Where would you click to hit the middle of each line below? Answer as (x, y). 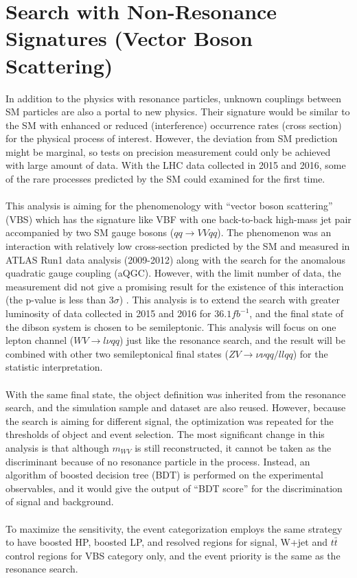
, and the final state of (296, 313)
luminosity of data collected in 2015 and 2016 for (108, 313)
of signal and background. (60, 501)
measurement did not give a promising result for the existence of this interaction (175, 286)
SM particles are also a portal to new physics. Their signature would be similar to (178, 112)
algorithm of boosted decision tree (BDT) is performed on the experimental (164, 475)
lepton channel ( (40, 340)
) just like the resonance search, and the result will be (232, 340)
